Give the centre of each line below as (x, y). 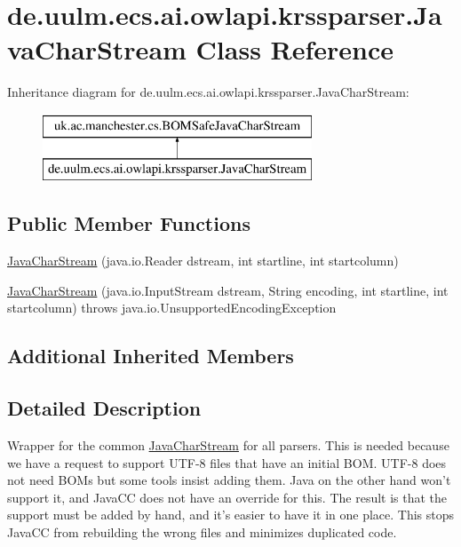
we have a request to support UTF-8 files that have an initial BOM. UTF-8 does (227, 462)
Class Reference (295, 49)
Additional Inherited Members (151, 356)
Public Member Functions (129, 223)
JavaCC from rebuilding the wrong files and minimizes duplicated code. (202, 532)
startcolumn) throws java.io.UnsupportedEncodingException (172, 308)
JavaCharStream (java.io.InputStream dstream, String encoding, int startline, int (228, 290)
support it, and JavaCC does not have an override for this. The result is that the (227, 497)
